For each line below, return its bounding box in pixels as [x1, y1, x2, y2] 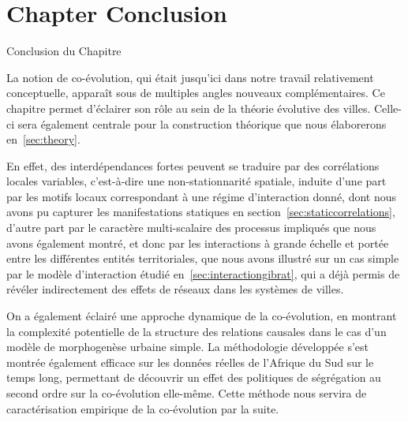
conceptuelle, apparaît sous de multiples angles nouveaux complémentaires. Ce [6, 84, 385, 101]
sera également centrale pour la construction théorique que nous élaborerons [17, 115, 387, 132]
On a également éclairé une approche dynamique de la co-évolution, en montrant [6, 308, 397, 324]
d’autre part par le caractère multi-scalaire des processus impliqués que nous [6, 219, 376, 236]
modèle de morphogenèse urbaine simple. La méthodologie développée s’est [6, 338, 369, 355]
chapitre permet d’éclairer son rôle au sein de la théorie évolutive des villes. [6, 99, 371, 116]
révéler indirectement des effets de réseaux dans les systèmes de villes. [6, 281, 344, 297]
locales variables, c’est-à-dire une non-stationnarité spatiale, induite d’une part [6, 173, 387, 189]
